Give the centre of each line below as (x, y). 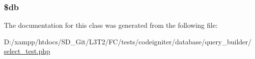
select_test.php (27, 51)
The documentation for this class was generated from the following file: (111, 25)
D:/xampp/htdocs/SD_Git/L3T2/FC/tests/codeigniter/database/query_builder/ (128, 41)
